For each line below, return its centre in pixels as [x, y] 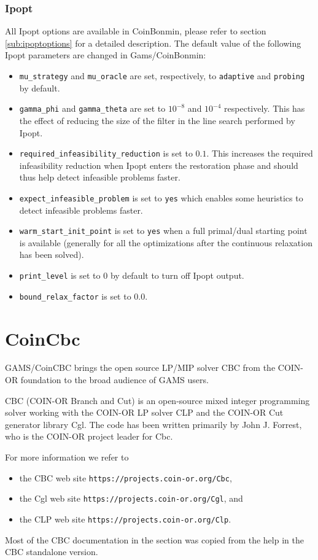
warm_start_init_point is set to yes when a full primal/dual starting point [163, 231]
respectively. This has [265, 108]
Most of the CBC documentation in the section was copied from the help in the [154, 539]
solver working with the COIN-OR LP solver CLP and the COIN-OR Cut [144, 412]
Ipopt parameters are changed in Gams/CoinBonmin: [106, 55]
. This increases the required [260, 153]
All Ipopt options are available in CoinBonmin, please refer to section [136, 31]
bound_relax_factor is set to [75, 296]
